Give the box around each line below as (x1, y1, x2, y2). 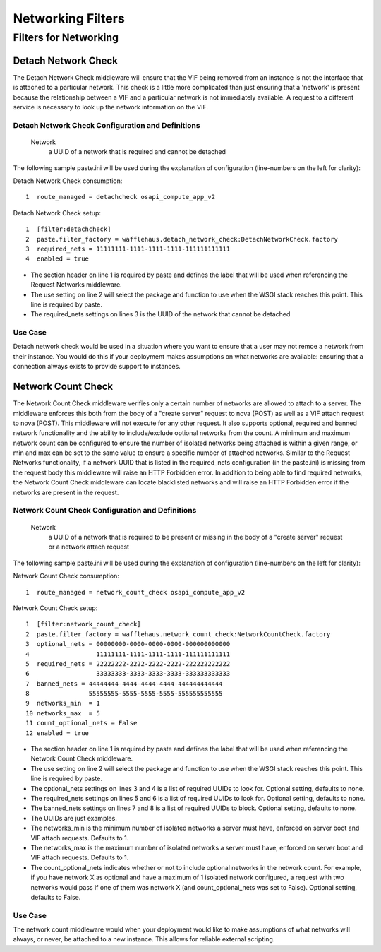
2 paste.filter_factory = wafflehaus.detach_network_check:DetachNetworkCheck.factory (25, 235, 339, 243)
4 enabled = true (25, 255, 90, 263)
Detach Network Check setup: (13, 208, 102, 217)
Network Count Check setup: (13, 604, 98, 612)
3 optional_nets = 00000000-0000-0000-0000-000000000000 (25, 640, 231, 648)
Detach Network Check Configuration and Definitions (13, 120, 200, 130)
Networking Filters (13, 11, 125, 26)
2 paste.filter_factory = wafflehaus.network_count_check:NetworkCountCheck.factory (25, 630, 331, 638)
